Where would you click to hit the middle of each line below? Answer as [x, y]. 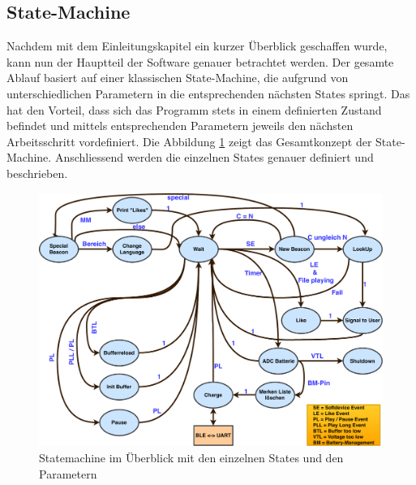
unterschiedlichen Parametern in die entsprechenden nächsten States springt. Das [208, 93]
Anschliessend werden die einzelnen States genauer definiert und [214, 157]
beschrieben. [37, 173]
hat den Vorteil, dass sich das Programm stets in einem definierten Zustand [194, 109]
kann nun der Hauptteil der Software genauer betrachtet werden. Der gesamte [200, 61]
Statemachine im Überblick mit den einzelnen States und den [191, 457]
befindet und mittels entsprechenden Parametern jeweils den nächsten [180, 126]
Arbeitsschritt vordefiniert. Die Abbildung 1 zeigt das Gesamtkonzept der [189, 141]
